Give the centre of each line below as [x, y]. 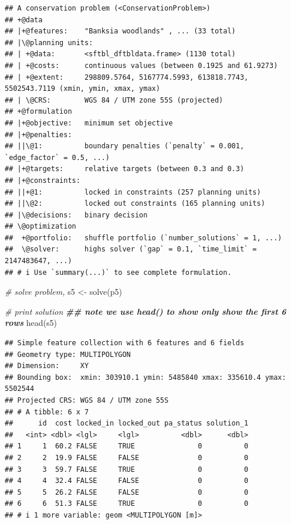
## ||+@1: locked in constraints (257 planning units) [133, 192]
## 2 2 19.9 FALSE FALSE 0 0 [127, 457]
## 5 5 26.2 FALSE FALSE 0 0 [127, 492]
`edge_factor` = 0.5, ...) [57, 157]
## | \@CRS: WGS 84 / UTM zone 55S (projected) [114, 100]
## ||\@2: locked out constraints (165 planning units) [135, 204]
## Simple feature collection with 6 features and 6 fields [125, 343]
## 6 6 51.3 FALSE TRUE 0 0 [127, 504]
